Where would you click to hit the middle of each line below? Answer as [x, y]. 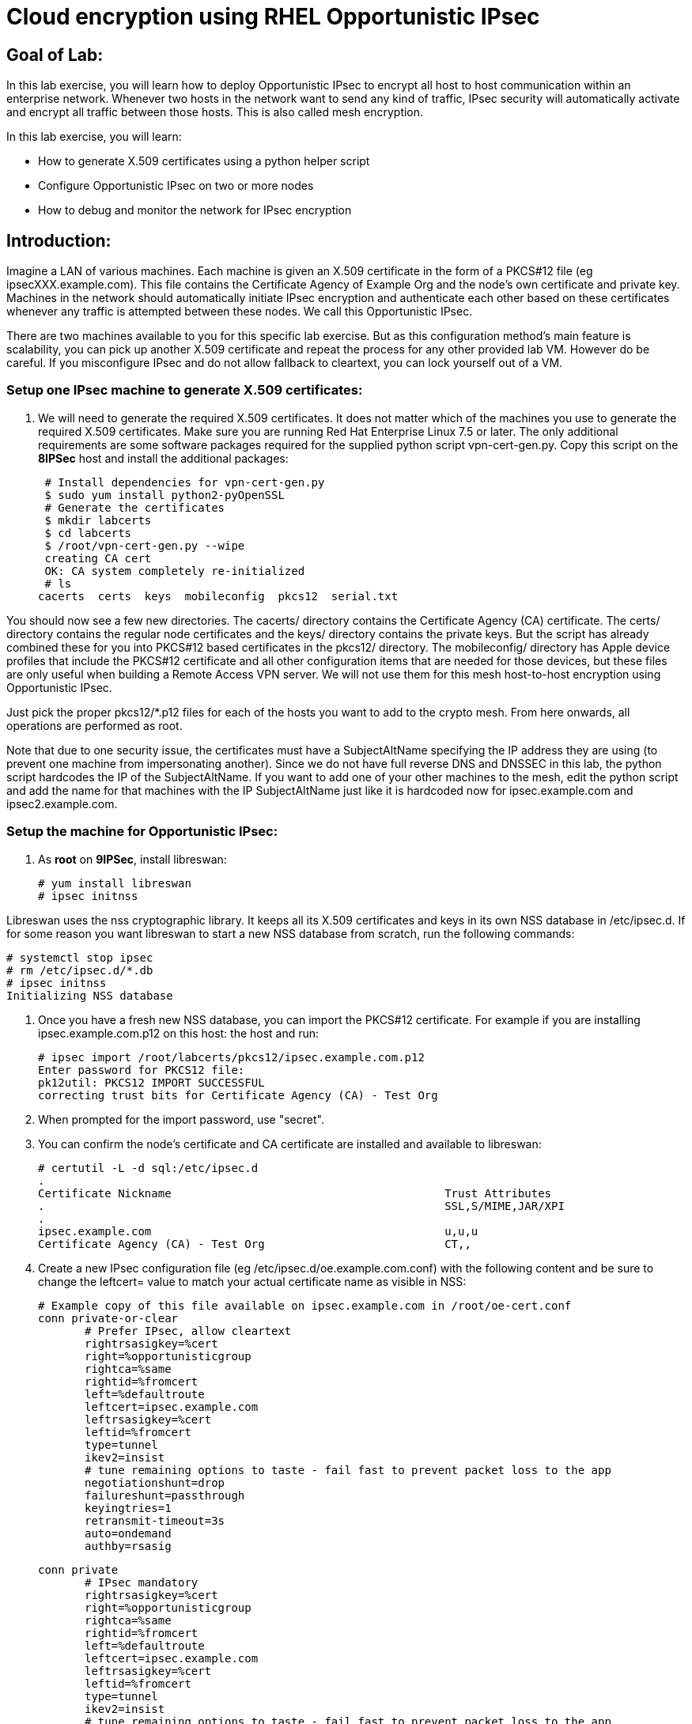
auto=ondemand [128, 1533]
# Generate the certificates [135, 507]
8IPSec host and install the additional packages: [163, 458]
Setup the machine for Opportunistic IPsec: [142, 832]
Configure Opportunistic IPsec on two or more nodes [176, 186]
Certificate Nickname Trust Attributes [295, 1193]
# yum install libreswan [115, 883]
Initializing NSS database [90, 995]
